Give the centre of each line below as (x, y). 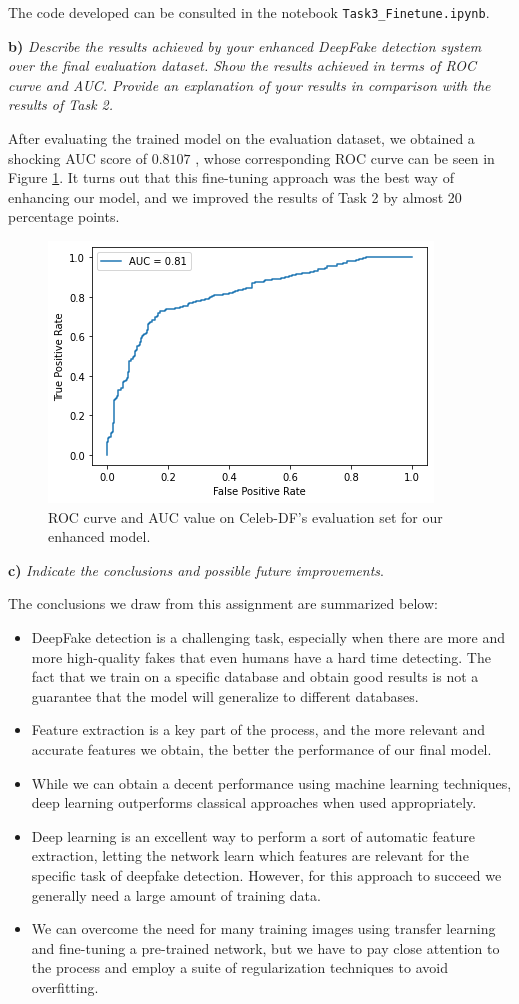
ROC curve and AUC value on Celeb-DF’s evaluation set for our (245, 516)
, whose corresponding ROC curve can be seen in (345, 157)
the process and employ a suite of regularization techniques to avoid (239, 967)
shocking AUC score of (78, 157)
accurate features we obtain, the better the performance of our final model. (261, 748)
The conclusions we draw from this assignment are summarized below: (223, 603)
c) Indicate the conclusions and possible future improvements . (196, 569)
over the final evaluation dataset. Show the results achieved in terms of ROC (242, 65)
